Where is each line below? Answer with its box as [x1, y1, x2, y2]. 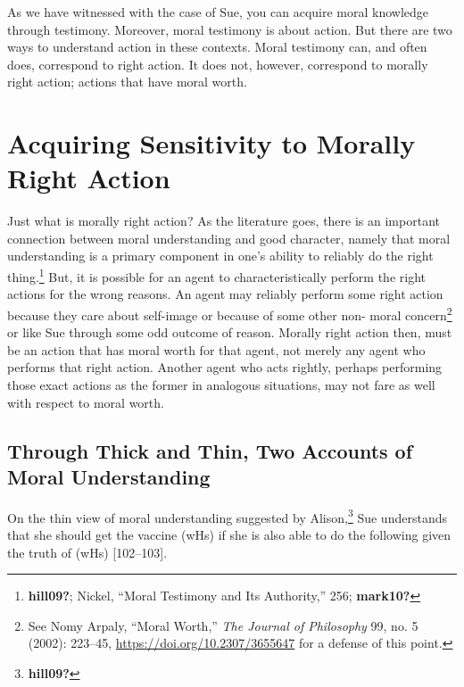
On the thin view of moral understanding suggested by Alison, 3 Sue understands [7, 505, 447, 526]
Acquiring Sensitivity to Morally [7, 125, 416, 161]
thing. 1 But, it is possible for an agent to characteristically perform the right [7, 265, 427, 286]
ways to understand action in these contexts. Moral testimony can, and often [7, 37, 427, 56]
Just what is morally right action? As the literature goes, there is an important [7, 211, 440, 230]
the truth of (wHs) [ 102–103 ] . [7, 542, 168, 561]
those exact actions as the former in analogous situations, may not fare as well [7, 375, 435, 393]
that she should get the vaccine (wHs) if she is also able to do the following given [7, 525, 452, 543]
